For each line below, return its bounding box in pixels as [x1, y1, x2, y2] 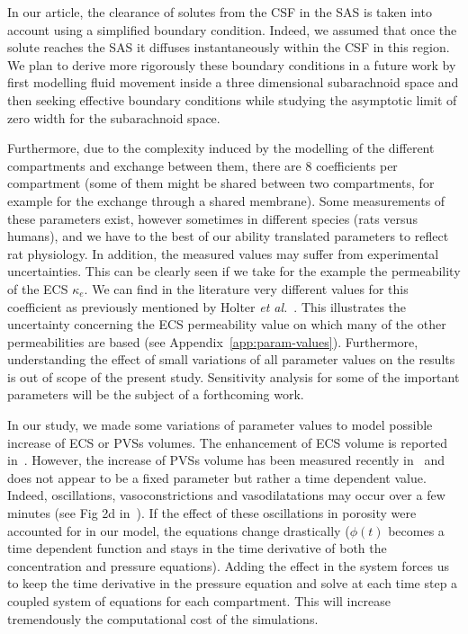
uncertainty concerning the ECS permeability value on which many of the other [7, 315, 446, 334]
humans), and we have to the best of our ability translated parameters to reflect [7, 227, 449, 246]
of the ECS [7, 279, 68, 298]
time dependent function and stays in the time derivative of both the [7, 539, 387, 558]
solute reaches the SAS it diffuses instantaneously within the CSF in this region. [7, 38, 450, 57]
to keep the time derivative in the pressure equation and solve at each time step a [7, 574, 458, 593]
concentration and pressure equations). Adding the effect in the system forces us [7, 556, 450, 575]
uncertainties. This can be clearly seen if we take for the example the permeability [7, 262, 461, 281]
